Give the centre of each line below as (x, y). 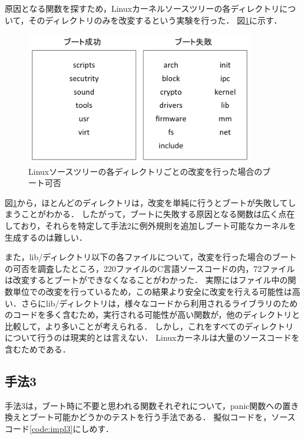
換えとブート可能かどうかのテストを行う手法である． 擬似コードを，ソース (150, 417)
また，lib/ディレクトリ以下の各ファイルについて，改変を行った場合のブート (151, 257)
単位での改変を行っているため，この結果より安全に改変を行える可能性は (152, 292)
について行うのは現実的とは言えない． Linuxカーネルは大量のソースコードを (152, 337)
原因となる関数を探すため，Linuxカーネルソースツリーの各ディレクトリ (142, 8)
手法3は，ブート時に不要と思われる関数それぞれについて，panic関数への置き (152, 405)
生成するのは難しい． (46, 237)
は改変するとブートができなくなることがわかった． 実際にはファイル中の (146, 280)
